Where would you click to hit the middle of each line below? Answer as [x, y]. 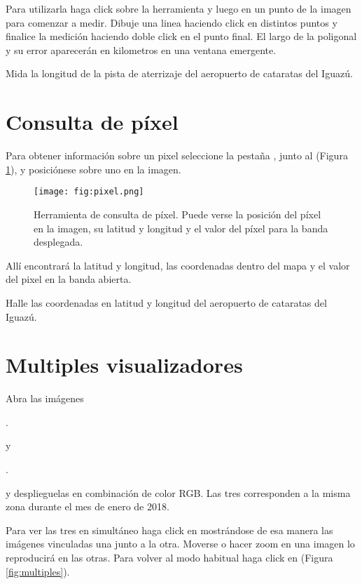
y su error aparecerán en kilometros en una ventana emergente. [141, 49]
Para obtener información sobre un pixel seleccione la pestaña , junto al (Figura [177, 155]
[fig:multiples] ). [38, 571]
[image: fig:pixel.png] [89, 192]
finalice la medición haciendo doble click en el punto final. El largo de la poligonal [181, 36]
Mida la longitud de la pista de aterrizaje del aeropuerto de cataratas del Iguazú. [179, 73]
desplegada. [58, 242]
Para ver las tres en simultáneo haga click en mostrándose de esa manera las [169, 530]
